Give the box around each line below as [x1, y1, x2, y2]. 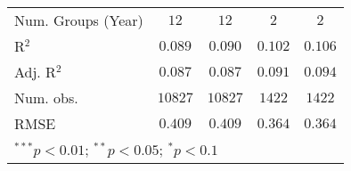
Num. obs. [14, 87, 78, 108]
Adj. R [14, 61, 56, 82]
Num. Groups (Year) [14, 10, 143, 30]
